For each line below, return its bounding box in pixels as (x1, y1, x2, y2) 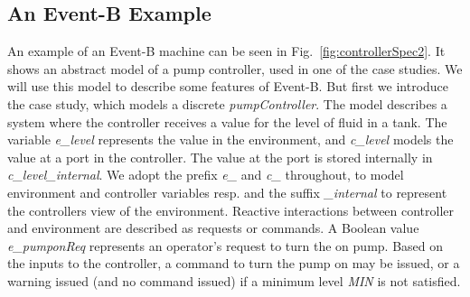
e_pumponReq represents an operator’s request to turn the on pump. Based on (7, 236, 444, 255)
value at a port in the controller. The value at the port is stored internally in (7, 147, 433, 166)
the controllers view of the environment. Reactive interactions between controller (7, 200, 455, 219)
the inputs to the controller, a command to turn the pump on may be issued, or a (7, 254, 460, 273)
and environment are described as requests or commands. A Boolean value (7, 218, 419, 237)
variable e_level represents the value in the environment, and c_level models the (7, 130, 454, 149)
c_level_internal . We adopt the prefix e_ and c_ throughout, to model (7, 165, 404, 184)
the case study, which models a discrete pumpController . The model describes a (7, 94, 447, 113)
